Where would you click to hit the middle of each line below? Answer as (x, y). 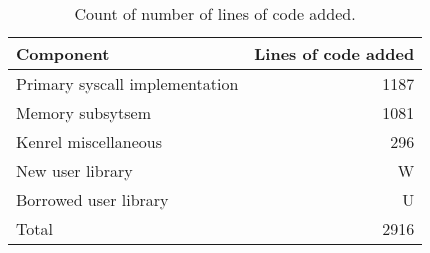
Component (63, 53)
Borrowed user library (92, 199)
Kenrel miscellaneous (89, 141)
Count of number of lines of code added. (215, 13)
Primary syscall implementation (127, 83)
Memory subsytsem (83, 112)
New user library (74, 170)
